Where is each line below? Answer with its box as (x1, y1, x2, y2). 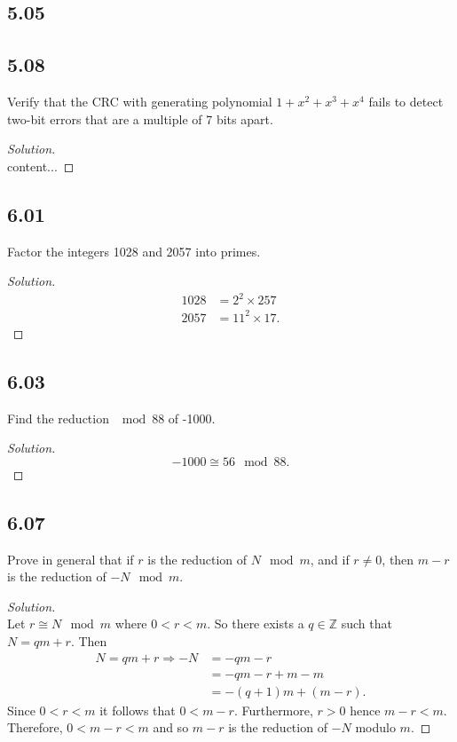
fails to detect (368, 91, 444, 110)
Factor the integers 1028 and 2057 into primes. (7, 241, 261, 260)
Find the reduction (7, 408, 109, 427)
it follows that (99, 700, 176, 719)
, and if (310, 549, 350, 568)
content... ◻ (7, 156, 75, 175)
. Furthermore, (233, 700, 313, 719)
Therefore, (7, 718, 63, 737)
